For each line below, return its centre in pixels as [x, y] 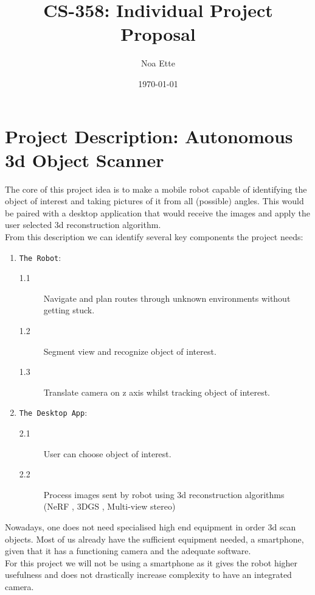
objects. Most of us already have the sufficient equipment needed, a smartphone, [154, 539]
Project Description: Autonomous [149, 136]
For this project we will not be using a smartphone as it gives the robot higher [151, 562]
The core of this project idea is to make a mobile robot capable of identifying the [156, 189]
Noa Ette [158, 63]
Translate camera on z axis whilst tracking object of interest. [157, 392]
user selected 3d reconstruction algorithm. [83, 225]
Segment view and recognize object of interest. [130, 351]
